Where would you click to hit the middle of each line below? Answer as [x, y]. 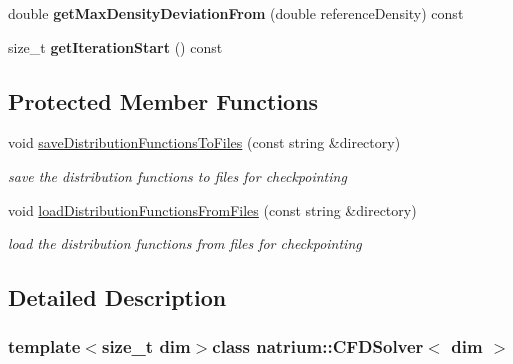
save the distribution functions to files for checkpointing [177, 175]
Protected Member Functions [163, 100]
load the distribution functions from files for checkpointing [185, 243]
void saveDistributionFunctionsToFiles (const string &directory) [204, 142]
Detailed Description [117, 297]
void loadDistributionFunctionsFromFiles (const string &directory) [212, 209]
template [44, 346]
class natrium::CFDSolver [318, 346]
